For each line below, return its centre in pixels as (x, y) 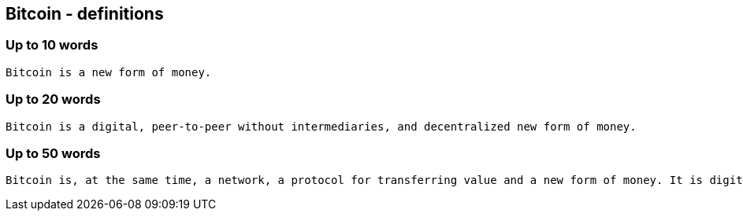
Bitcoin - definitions (85, 14)
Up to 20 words (53, 99)
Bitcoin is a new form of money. (109, 72)
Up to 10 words (52, 45)
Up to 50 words (53, 153)
